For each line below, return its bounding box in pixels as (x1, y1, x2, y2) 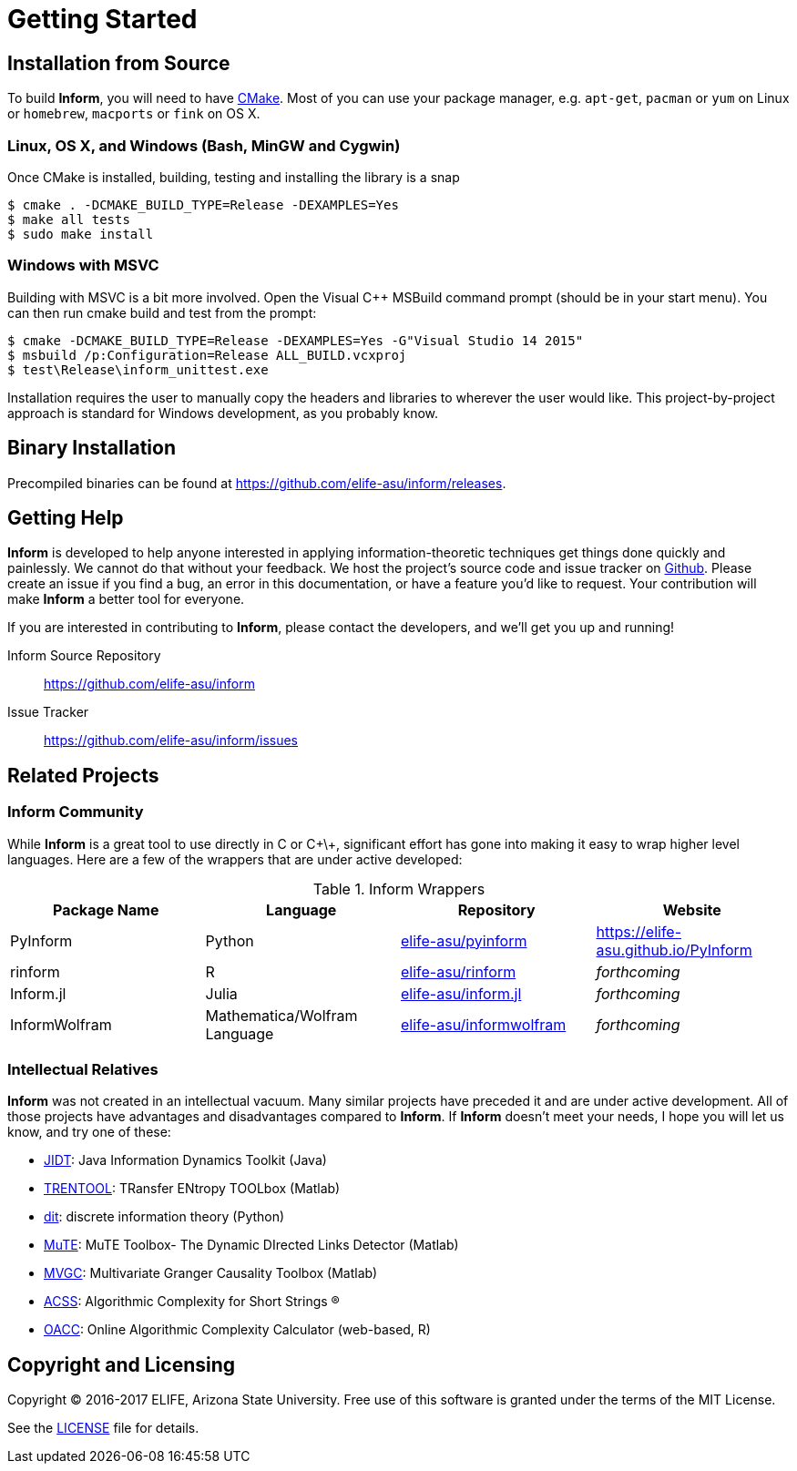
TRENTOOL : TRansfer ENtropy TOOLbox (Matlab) (44, 1180, 341, 1197)
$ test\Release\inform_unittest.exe (7, 362, 269, 377)
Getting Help (7, 506, 124, 529)
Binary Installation (7, 436, 176, 460)
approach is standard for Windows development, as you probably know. (7, 404, 439, 421)
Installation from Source (7, 51, 230, 75)
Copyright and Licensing (7, 1353, 236, 1376)
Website (662, 900, 721, 919)
